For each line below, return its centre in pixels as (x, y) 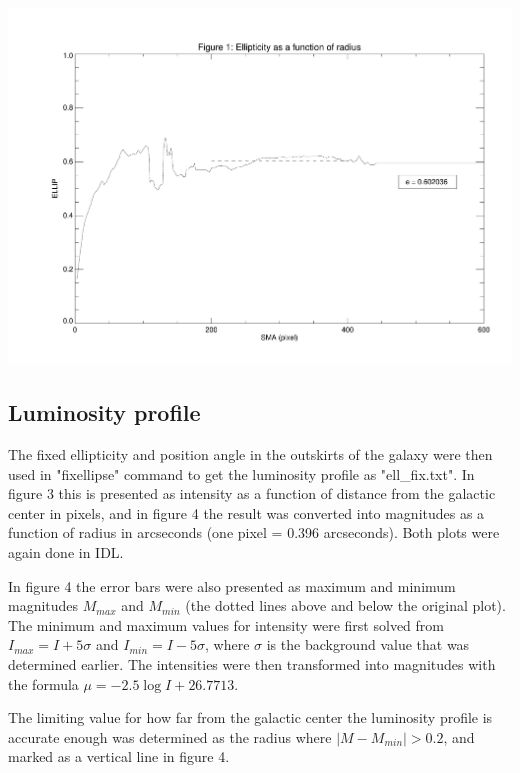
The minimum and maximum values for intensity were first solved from (226, 624)
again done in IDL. (66, 551)
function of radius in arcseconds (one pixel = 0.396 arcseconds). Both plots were (254, 532)
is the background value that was (368, 644)
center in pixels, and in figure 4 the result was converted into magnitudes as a (246, 512)
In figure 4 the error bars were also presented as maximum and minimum (232, 585)
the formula (43, 683)
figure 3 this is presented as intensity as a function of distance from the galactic (252, 493)
